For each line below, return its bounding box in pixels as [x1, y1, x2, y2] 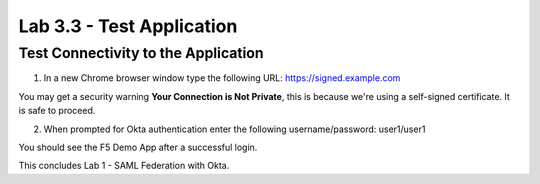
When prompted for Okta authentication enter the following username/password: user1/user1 [43, 123, 426, 135]
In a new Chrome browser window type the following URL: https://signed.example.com [43, 72, 401, 84]
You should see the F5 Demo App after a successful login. [18, 141, 258, 153]
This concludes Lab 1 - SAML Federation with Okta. [18, 160, 230, 172]
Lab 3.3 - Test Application [18, 15, 238, 37]
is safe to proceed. [18, 105, 96, 117]
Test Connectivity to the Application [18, 44, 264, 62]
